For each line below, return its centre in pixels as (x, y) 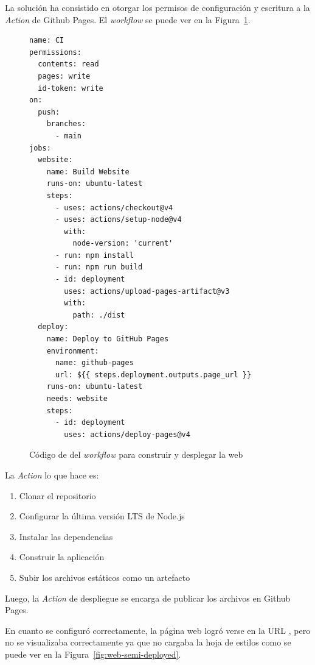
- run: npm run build (99, 267)
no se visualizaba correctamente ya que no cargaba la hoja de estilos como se (148, 642)
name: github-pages (94, 363)
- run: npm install (94, 255)
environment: (73, 351)
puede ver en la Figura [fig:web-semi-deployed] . (93, 654)
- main (68, 136)
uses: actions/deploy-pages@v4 (127, 434)
